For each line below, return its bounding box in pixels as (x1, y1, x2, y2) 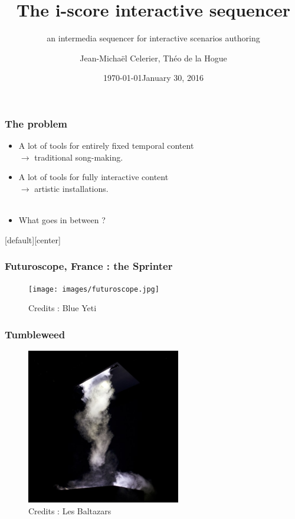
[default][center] (5, 233, 61, 246)
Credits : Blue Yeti (28, 302, 97, 314)
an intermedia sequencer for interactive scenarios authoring (47, 32, 260, 44)
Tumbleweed (5, 327, 65, 341)
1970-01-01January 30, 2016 (103, 71, 204, 84)
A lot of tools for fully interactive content (18, 171, 169, 183)
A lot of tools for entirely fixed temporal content (18, 139, 194, 152)
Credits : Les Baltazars (28, 504, 112, 517)
